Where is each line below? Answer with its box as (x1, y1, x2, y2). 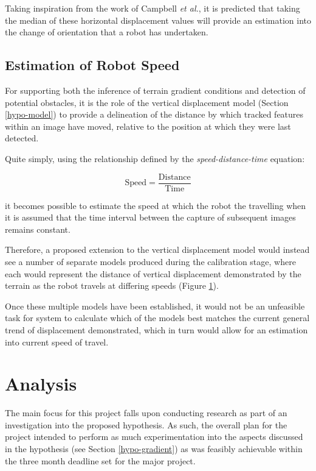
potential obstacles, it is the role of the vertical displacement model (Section (5, 96, 289, 108)
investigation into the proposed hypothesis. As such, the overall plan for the (5, 418, 287, 431)
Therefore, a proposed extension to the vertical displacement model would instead (5, 243, 310, 256)
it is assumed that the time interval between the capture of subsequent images (5, 211, 296, 224)
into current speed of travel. (5, 335, 109, 348)
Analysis (5, 371, 77, 396)
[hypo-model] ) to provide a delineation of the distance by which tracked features (5, 108, 304, 121)
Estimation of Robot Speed (5, 55, 180, 74)
